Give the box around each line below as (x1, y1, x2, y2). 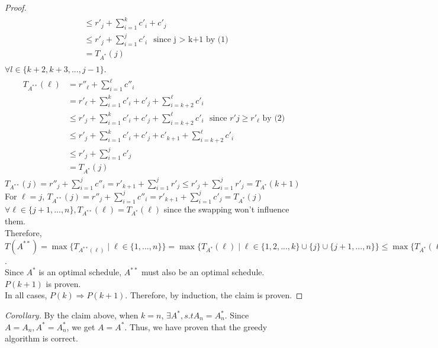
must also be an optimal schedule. (141, 266, 265, 278)
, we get (66, 320, 95, 333)
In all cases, (5, 289, 47, 301)
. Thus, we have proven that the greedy (124, 320, 268, 333)
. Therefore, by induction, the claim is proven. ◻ (125, 289, 303, 301)
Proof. (5, 1, 27, 13)
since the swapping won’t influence (163, 202, 289, 215)
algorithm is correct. (5, 332, 78, 344)
